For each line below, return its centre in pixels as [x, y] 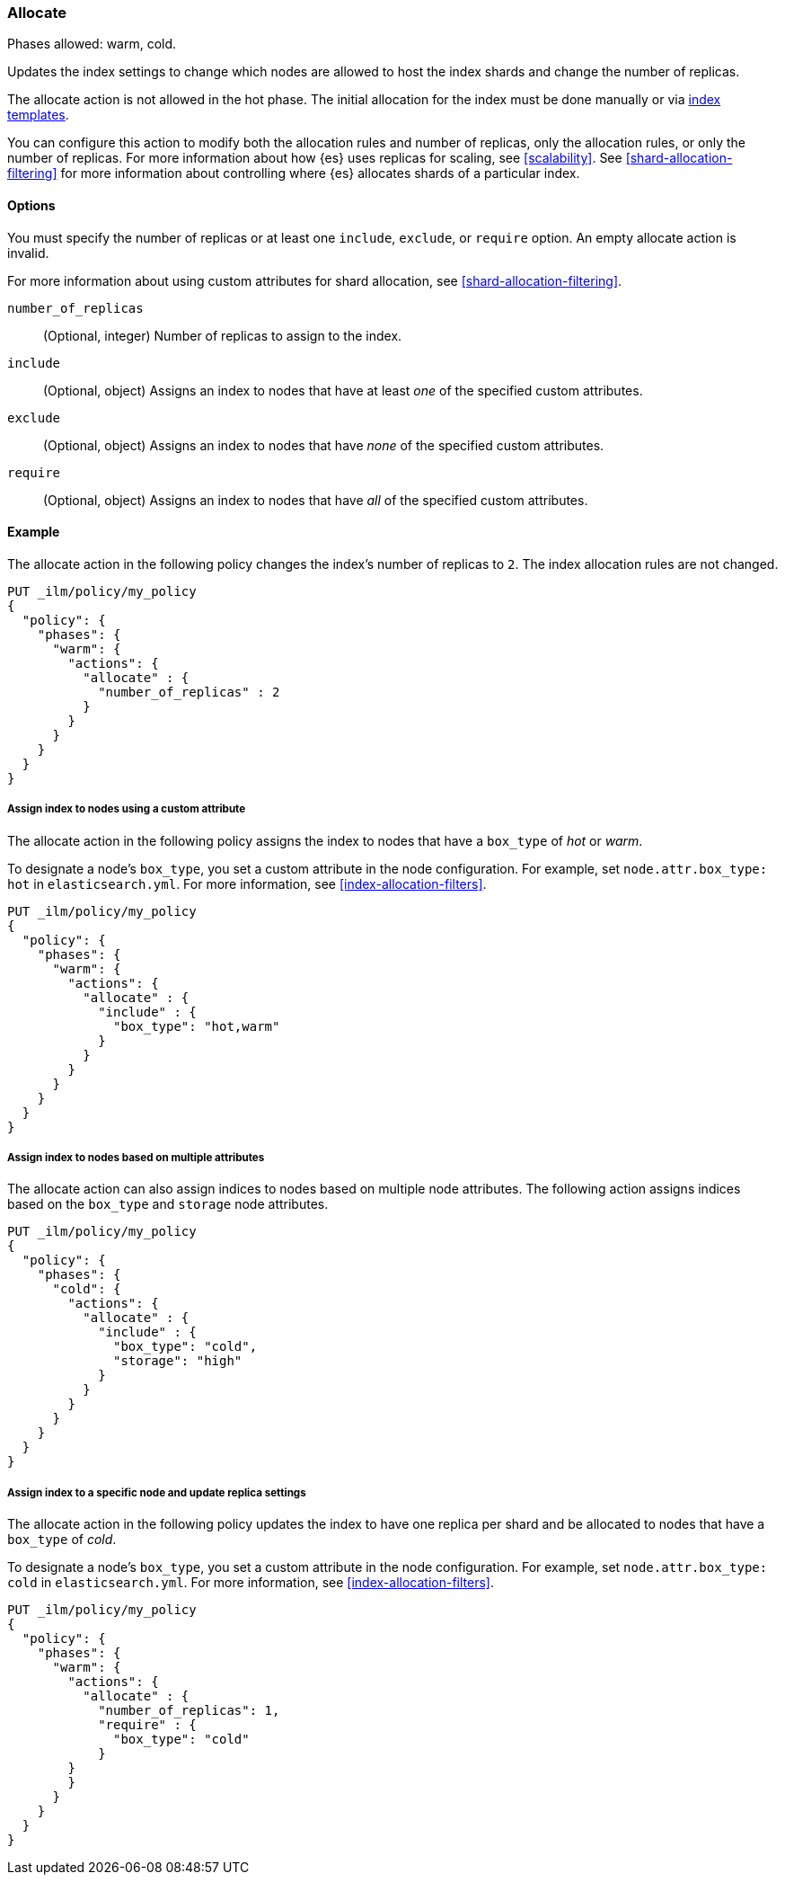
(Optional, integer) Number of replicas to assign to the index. [223, 335]
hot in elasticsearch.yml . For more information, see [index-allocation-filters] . [247, 883]
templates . [38, 115]
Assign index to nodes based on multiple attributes [136, 1157]
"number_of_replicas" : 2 [189, 692]
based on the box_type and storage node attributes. [168, 1204]
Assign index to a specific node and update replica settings [157, 1492]
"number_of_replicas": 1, [189, 1711]
